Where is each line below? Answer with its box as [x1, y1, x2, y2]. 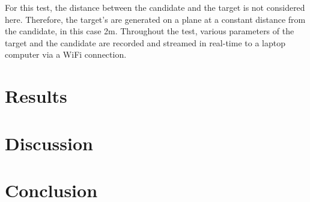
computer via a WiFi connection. [5, 48, 127, 61]
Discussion [5, 130, 93, 155]
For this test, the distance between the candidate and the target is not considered [5, 1, 305, 13]
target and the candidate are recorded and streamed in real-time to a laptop [5, 36, 285, 49]
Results [5, 84, 67, 108]
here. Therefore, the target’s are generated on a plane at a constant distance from [5, 13, 306, 25]
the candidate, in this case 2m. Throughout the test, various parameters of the [5, 25, 294, 37]
